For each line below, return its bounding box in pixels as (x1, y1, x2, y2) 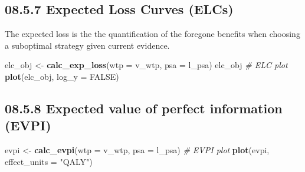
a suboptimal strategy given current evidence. (5, 39, 170, 51)
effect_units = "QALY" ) (5, 155, 93, 167)
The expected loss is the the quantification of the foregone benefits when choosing (5, 28, 300, 40)
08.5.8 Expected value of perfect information (5, 99, 283, 117)
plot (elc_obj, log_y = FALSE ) (5, 70, 119, 82)
